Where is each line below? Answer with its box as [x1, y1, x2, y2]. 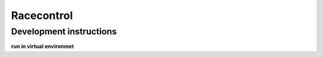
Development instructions [11, 26, 117, 37]
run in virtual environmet [11, 43, 74, 50]
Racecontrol [11, 9, 73, 22]
